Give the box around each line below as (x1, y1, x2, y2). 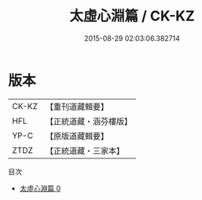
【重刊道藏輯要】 (45, 101, 108, 112)
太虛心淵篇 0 (19, 184, 61, 193)
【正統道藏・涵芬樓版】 (45, 115, 132, 126)
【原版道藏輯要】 (45, 130, 108, 141)
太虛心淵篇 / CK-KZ (69, 7, 195, 25)
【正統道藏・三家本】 (45, 145, 124, 156)
